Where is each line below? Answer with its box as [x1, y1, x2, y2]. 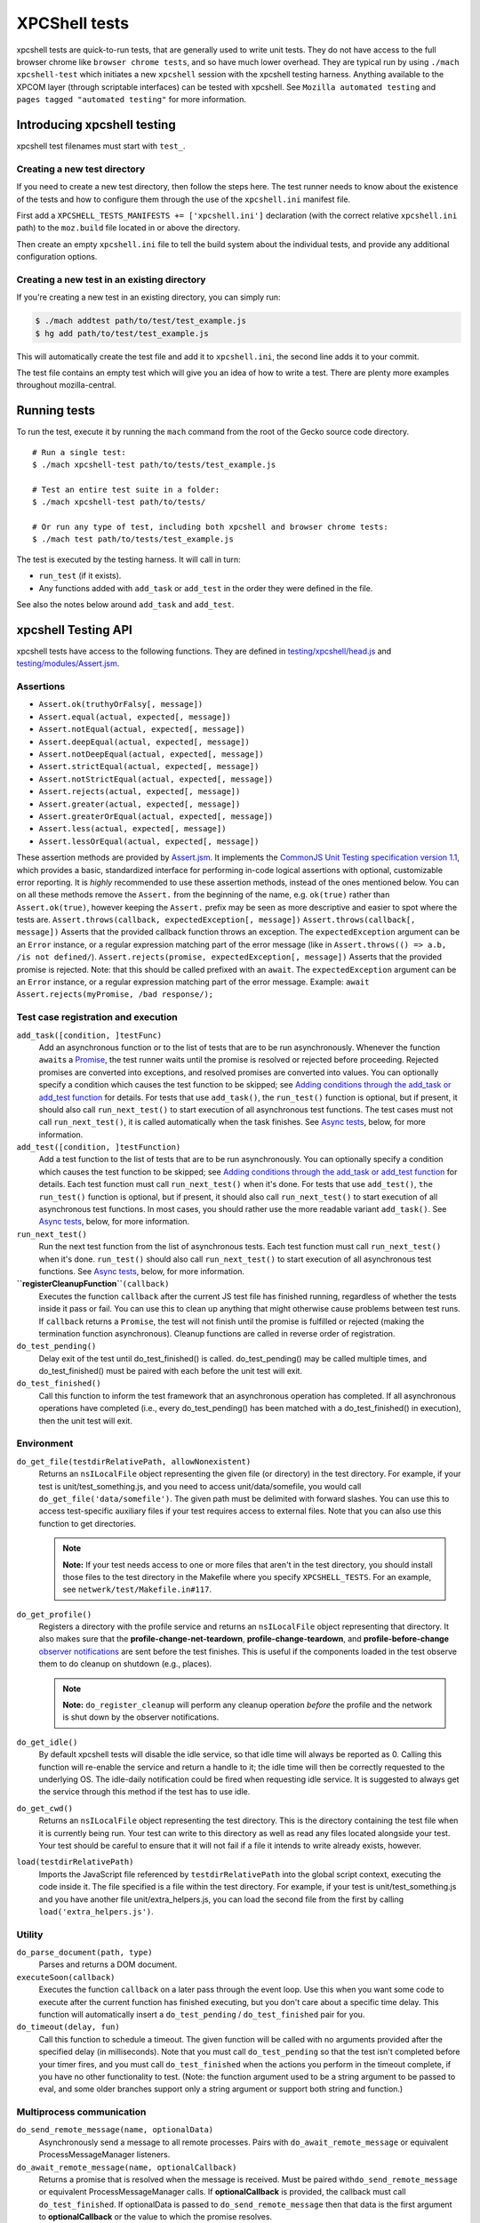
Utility [16, 1928, 44, 1940]
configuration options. [16, 252, 98, 262]
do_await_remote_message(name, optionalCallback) [16, 2162, 237, 2172]
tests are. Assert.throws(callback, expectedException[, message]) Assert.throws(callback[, [16, 914, 416, 925]
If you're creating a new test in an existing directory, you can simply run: [16, 292, 281, 302]
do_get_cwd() [16, 1803, 74, 1813]
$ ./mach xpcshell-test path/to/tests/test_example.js [32, 460, 276, 470]
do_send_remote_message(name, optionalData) [16, 2125, 214, 2135]
